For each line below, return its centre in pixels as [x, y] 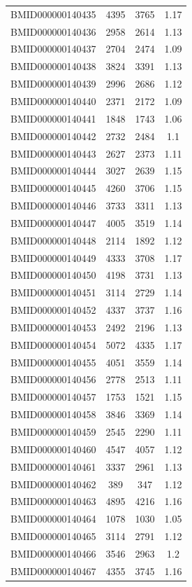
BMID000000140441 [53, 118]
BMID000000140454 [53, 344]
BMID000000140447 [53, 222]
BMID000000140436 [53, 31]
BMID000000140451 [53, 292]
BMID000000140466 [53, 553]
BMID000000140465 [53, 536]
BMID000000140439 [53, 84]
